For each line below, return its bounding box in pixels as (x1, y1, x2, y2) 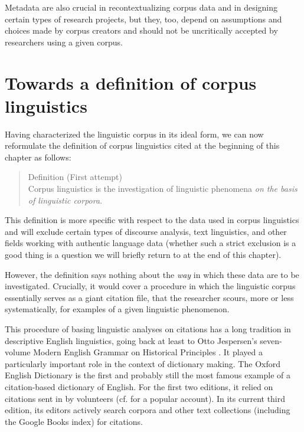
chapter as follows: (5, 150, 71, 163)
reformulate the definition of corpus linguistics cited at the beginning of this (5, 139, 280, 152)
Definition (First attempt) (28, 171, 122, 183)
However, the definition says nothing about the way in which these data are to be (5, 268, 299, 280)
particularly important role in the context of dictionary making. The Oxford (5, 357, 280, 369)
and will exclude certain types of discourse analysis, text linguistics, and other (5, 225, 287, 237)
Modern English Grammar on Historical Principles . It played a (33, 346, 263, 358)
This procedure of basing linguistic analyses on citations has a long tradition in (5, 323, 291, 335)
